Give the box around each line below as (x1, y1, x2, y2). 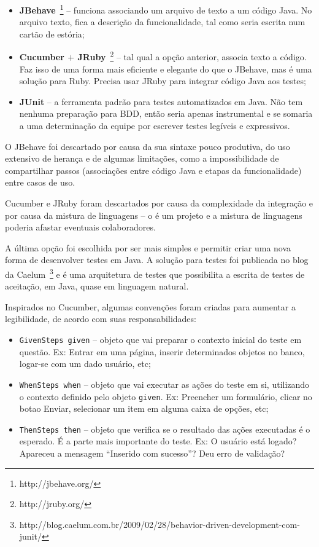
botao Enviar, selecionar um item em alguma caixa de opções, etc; (19, 402, 269, 415)
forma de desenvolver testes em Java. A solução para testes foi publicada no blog (5, 253, 309, 266)
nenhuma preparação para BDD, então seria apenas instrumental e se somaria (19, 107, 313, 120)
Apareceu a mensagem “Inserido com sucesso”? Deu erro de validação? (19, 447, 285, 460)
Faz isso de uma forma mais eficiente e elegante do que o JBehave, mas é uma (19, 62, 312, 75)
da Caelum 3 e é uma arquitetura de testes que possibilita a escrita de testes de (5, 266, 305, 280)
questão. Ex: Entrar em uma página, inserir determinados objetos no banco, (19, 345, 305, 358)
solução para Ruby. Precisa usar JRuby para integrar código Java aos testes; (19, 74, 306, 87)
